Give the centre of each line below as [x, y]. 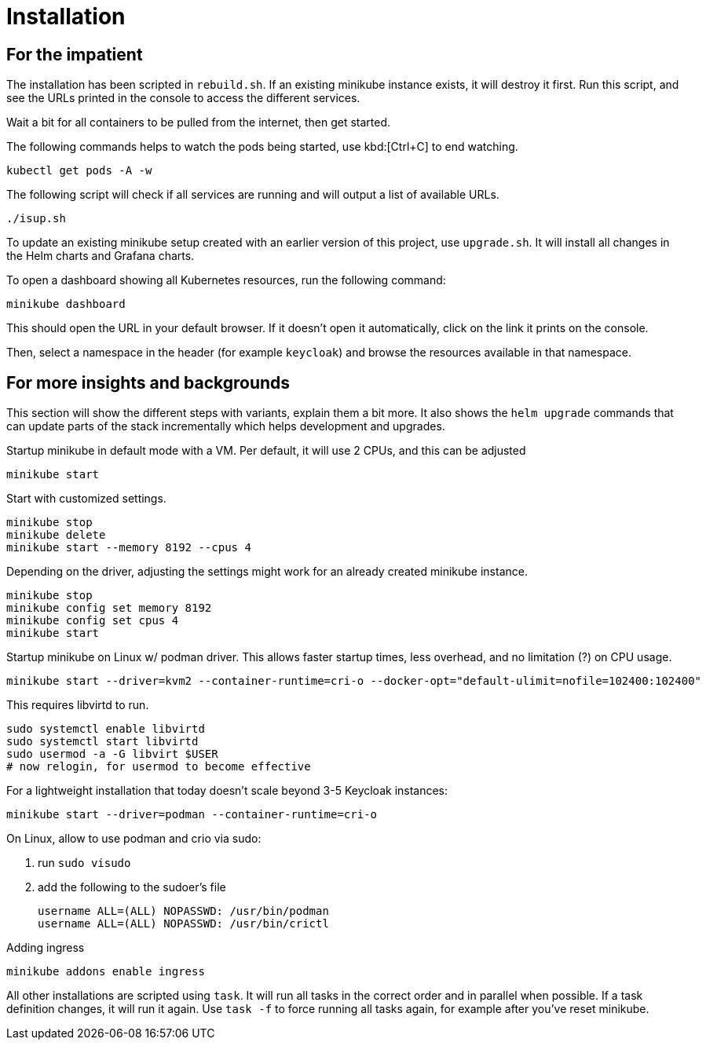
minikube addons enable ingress [106, 972]
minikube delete [56, 535]
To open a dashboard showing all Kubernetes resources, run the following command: [226, 280]
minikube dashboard [66, 304]
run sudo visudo [84, 863]
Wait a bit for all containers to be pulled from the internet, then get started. [199, 123]
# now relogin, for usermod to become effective [159, 767]
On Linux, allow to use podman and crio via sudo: [134, 839]
